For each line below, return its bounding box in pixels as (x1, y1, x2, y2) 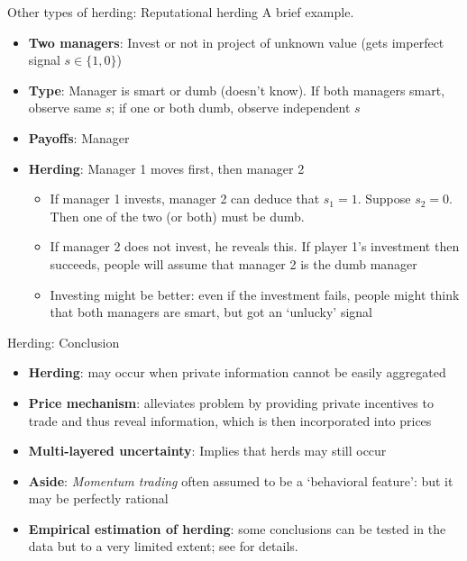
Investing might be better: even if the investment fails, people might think (50, 285, 460, 303)
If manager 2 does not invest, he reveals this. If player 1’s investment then (50, 237, 460, 256)
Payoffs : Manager (28, 128, 130, 147)
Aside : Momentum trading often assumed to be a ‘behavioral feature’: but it (28, 471, 453, 490)
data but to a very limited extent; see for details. (28, 537, 298, 556)
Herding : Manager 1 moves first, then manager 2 (28, 158, 305, 177)
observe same (28, 98, 102, 117)
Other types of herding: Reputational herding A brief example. (7, 3, 354, 21)
